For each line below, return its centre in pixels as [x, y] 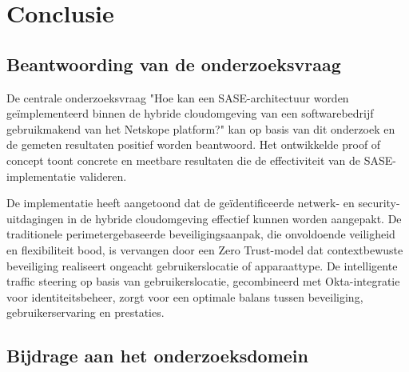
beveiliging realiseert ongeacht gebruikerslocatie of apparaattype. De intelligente [202, 265]
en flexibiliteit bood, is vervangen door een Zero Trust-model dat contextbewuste [205, 249]
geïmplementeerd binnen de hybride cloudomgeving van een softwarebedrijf [190, 113]
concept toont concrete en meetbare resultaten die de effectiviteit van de [184, 160]
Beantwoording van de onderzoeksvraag [174, 64]
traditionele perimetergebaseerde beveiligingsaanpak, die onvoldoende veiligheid [201, 234]
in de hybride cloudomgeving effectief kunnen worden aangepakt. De [234, 218]
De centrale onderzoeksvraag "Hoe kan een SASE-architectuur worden [178, 97]
